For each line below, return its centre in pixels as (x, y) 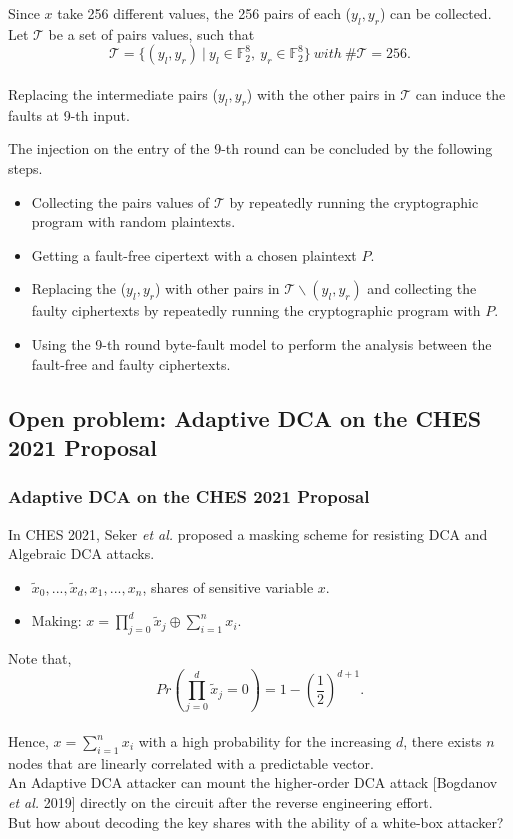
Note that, (40, 658)
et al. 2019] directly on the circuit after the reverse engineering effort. (220, 801)
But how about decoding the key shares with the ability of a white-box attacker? (256, 821)
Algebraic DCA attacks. (81, 553)
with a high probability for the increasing (265, 741)
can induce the (460, 93)
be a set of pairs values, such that (151, 33)
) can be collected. (435, 13)
